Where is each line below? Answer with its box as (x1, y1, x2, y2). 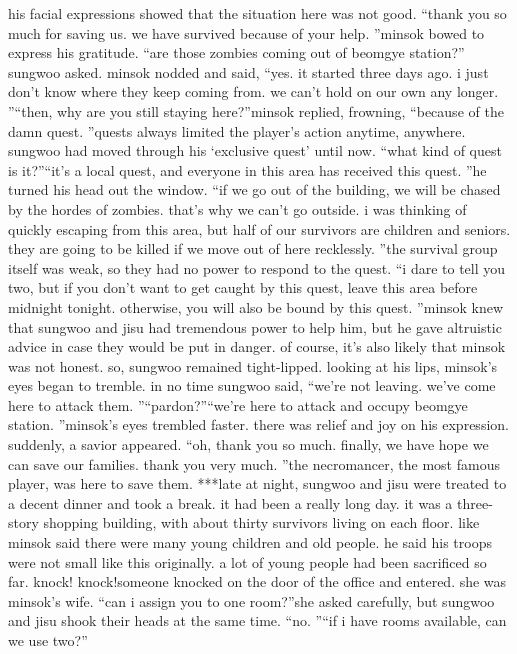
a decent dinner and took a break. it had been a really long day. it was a (8, 492, 453, 513)
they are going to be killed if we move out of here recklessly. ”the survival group (8, 238, 498, 259)
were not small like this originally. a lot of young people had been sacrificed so (8, 551, 487, 572)
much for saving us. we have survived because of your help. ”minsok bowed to (8, 22, 485, 43)
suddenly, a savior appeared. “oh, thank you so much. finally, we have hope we (8, 434, 489, 455)
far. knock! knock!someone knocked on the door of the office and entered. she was (8, 571, 507, 592)
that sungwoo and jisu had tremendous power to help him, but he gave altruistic (8, 316, 502, 337)
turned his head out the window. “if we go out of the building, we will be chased (8, 179, 501, 200)
